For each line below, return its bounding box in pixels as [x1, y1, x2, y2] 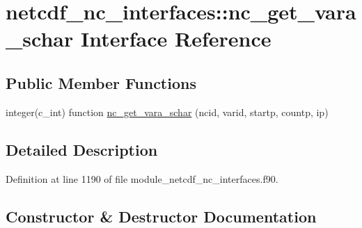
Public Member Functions [6, 72, 196, 93]
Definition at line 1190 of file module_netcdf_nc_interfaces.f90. [6, 171, 278, 186]
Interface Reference [80, 24, 271, 53]
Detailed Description [6, 138, 158, 160]
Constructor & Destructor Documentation [6, 205, 317, 227]
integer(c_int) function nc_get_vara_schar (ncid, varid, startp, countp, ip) [6, 104, 329, 119]
